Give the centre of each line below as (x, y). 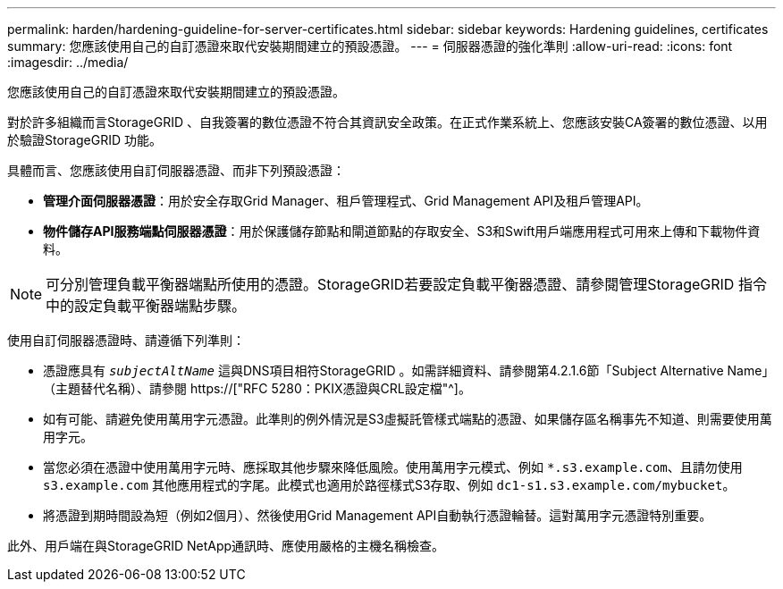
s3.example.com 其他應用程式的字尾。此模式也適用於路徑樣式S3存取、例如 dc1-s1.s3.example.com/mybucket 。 (389, 485)
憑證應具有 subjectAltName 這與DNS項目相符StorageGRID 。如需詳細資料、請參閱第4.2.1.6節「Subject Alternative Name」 (409, 370)
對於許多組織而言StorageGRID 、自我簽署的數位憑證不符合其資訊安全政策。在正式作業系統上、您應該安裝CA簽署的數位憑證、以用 (387, 122)
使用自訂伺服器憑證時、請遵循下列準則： (126, 340)
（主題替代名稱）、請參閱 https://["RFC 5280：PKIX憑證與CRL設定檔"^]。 (257, 388)
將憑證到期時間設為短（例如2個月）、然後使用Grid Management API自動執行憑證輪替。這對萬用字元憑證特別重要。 (378, 515)
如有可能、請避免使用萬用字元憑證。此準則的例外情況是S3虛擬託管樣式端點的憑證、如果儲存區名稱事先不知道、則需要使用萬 (408, 419)
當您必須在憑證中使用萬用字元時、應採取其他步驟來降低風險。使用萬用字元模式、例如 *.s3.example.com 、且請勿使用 (393, 467)
